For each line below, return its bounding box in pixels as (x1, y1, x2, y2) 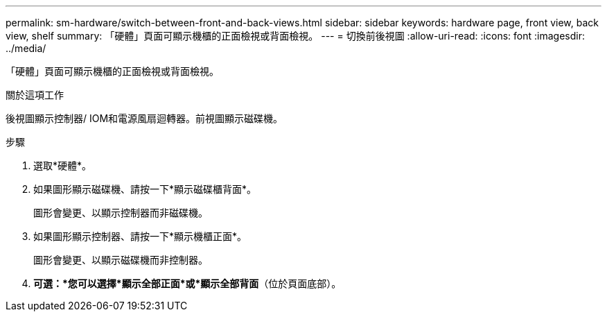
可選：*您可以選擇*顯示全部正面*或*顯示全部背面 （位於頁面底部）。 (33, 277, 342, 289)
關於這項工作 (6, 89, 64, 101)
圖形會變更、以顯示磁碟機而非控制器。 (33, 254, 208, 266)
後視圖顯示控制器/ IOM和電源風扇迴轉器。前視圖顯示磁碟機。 (6, 112, 283, 124)
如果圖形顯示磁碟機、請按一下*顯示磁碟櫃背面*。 (33, 183, 257, 195)
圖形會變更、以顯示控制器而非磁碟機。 (33, 207, 208, 219)
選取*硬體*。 (33, 160, 92, 171)
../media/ (6, 42, 46, 54)
